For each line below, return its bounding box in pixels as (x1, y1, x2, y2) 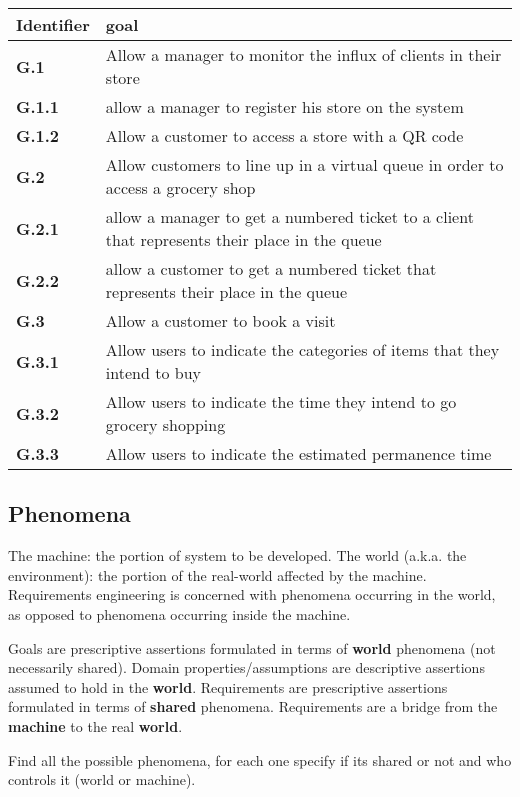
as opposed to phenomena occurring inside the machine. (8, 603, 351, 624)
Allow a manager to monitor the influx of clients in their (105, 43, 502, 66)
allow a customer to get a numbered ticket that (105, 257, 437, 280)
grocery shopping (105, 413, 226, 436)
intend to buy (105, 361, 201, 384)
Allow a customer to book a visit (105, 309, 336, 332)
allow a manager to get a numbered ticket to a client (105, 205, 474, 228)
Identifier (16, 13, 90, 36)
